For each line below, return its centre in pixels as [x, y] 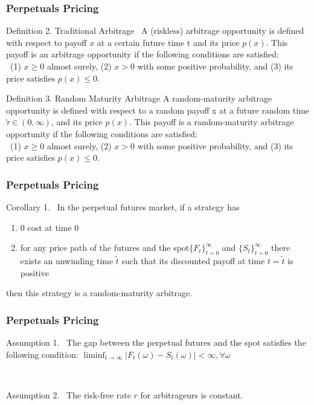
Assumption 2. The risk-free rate [69, 394]
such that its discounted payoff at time [193, 260]
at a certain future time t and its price [168, 42]
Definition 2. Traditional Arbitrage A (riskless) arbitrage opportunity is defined [155, 31]
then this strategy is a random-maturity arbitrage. [99, 293]
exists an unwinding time [67, 260]
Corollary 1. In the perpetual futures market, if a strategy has [123, 206]
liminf [94, 355]
